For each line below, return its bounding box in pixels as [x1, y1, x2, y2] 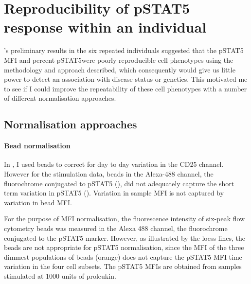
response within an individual [4, 17, 207, 37]
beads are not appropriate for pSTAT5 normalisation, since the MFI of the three [4, 242, 244, 252]
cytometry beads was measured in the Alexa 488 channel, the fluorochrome [4, 223, 228, 233]
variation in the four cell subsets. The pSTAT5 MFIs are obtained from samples [4, 261, 242, 271]
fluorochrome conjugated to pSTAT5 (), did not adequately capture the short [4, 178, 234, 188]
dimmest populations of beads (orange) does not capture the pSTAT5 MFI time [4, 251, 242, 262]
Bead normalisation [4, 141, 71, 151]
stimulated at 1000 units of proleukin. [4, 270, 116, 281]
